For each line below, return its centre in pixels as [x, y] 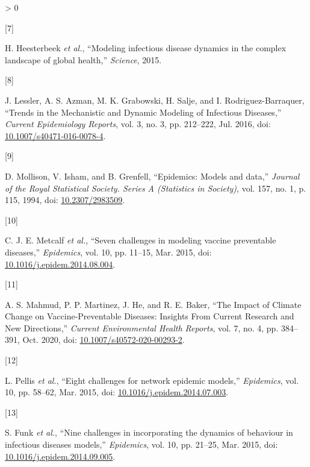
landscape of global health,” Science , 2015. [83, 59]
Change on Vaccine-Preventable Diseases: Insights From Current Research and [150, 316]
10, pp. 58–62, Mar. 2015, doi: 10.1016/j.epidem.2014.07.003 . [117, 392]
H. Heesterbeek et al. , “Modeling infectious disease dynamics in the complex [146, 48]
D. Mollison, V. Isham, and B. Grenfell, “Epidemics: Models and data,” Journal [152, 176]
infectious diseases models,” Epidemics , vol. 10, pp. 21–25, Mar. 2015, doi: [141, 444]
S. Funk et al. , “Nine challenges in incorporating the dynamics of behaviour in [149, 432]
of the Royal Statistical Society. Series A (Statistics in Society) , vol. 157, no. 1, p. [156, 188]
